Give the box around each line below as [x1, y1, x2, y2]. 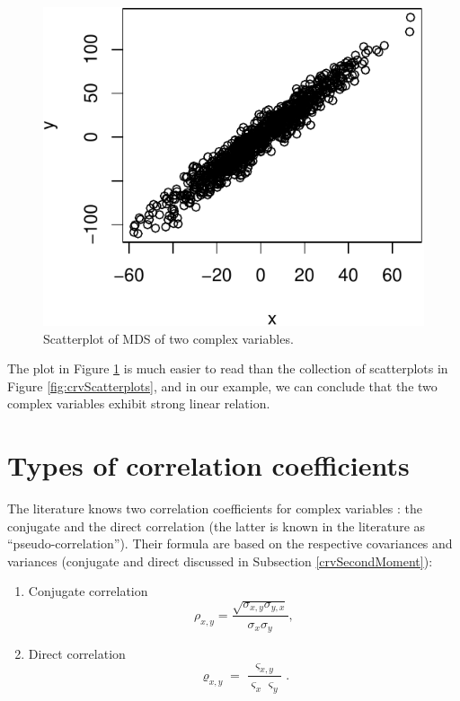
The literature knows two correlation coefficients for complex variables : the [7, 499, 423, 518]
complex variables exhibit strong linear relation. [7, 394, 270, 413]
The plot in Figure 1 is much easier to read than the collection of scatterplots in [7, 359, 448, 378]
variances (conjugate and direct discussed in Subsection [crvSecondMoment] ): [7, 551, 433, 570]
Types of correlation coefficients [7, 447, 410, 484]
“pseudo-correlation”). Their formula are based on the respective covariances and [7, 534, 453, 553]
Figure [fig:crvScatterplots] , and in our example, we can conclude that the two [7, 376, 438, 395]
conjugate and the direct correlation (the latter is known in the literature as [7, 516, 426, 535]
